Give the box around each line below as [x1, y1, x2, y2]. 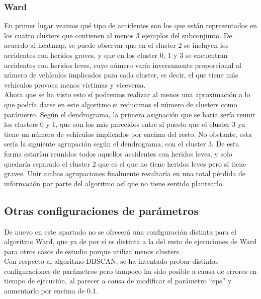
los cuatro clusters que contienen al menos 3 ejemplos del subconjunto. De [4, 30, 232, 40]
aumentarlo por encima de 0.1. [4, 285, 98, 296]
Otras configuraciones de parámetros [4, 202, 199, 218]
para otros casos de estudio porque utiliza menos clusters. [4, 246, 182, 256]
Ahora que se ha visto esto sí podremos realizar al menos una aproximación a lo [4, 89, 250, 100]
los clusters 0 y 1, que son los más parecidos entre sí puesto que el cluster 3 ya [4, 119, 245, 129]
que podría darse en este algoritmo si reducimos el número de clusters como [4, 99, 237, 109]
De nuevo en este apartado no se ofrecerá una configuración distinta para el [4, 226, 236, 237]
